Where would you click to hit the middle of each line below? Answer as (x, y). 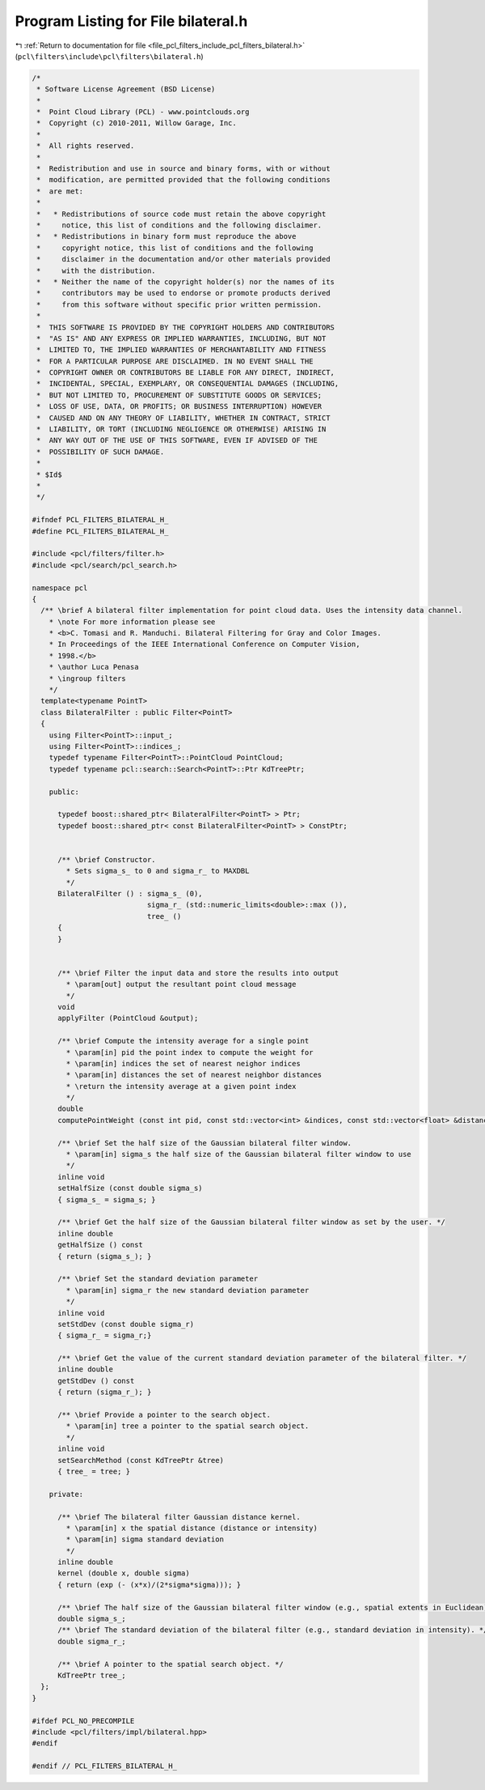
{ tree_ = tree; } (94, 1471)
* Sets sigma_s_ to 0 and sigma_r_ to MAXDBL (158, 871)
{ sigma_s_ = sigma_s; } (107, 1199)
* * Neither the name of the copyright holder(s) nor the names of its (186, 282)
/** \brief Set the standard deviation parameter (158, 1279)
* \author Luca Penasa (94, 667)
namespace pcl (60, 588)
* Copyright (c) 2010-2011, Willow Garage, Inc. (137, 123)
